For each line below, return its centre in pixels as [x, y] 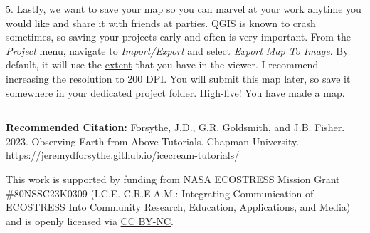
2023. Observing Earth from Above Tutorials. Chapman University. [153, 141]
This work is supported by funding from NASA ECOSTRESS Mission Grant [173, 178]
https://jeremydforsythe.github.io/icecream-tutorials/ [123, 155]
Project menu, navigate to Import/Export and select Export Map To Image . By [177, 50]
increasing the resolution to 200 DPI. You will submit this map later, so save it [178, 78]
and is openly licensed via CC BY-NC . [90, 221]
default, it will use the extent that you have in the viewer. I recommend [162, 64]
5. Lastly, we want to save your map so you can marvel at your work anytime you [184, 9]
